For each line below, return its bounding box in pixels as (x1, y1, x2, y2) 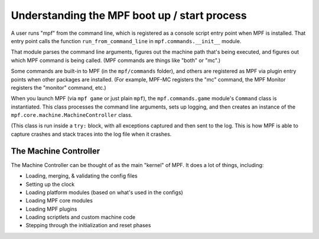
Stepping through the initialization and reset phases (25, 222, 151, 229)
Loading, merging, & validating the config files (25, 172, 138, 179)
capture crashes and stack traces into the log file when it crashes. (11, 130, 172, 137)
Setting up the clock (25, 181, 75, 188)
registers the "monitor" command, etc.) (11, 84, 106, 91)
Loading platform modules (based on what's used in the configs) (25, 189, 183, 196)
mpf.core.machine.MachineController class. (11, 112, 133, 119)
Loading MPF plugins (25, 205, 77, 212)
